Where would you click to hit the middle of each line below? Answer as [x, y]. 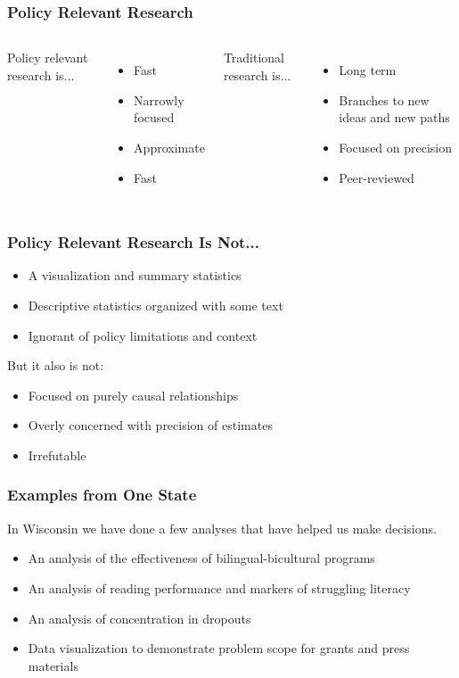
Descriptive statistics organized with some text [156, 305]
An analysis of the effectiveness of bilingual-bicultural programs [201, 558]
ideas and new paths [394, 117]
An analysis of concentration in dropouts [139, 618]
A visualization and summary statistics [135, 275]
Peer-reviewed [377, 177]
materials [53, 665]
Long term [368, 70]
